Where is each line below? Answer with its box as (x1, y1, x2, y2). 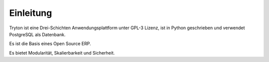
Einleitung (9, 7, 52, 18)
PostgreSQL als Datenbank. (9, 31, 66, 37)
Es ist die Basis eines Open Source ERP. (9, 41, 91, 47)
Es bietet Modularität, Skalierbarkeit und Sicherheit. (9, 50, 115, 56)
